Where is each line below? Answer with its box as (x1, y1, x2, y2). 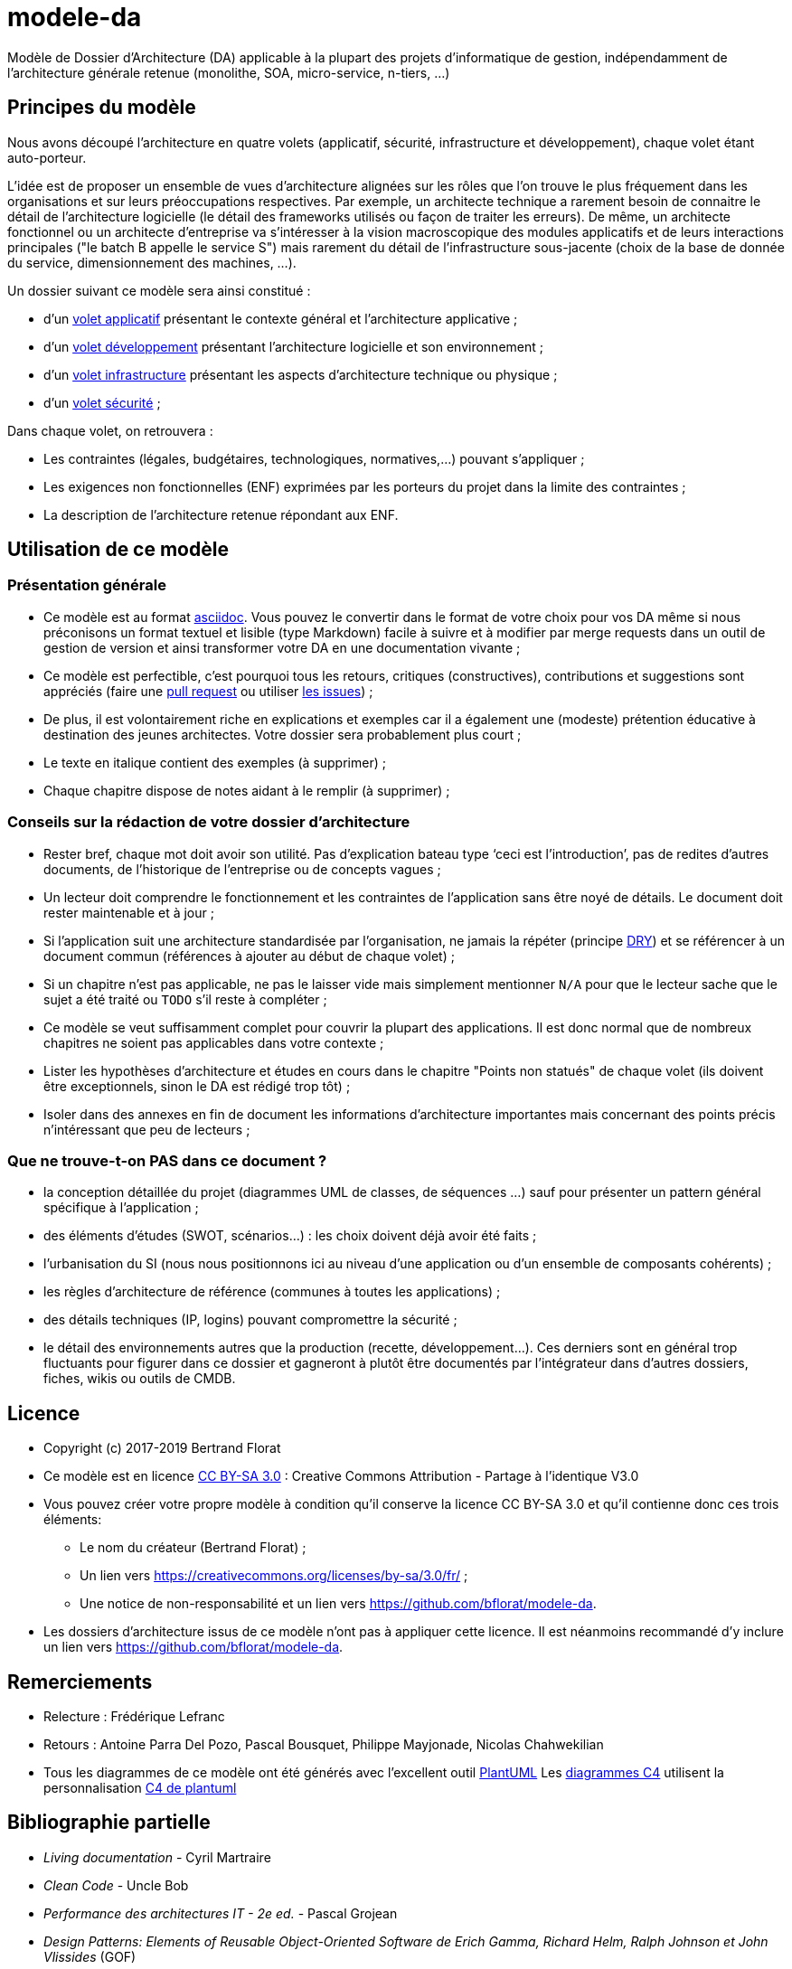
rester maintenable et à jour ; (43, 904, 214, 920)
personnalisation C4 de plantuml (43, 1780, 237, 1795)
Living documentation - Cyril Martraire (43, 1849, 271, 1865)
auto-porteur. (7, 149, 87, 165)
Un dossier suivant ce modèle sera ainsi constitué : (7, 282, 311, 298)
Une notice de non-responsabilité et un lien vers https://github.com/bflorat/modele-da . (80, 1596, 597, 1612)
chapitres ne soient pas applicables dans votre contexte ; (43, 1034, 384, 1050)
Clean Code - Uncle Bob (43, 1877, 189, 1893)
